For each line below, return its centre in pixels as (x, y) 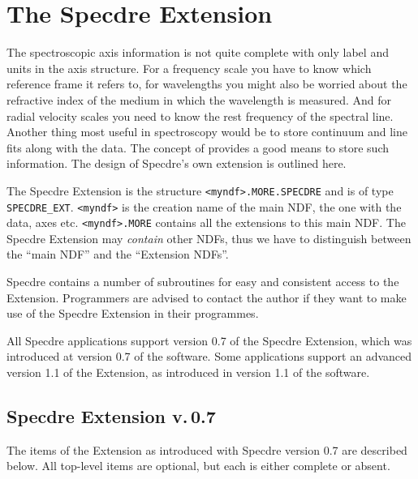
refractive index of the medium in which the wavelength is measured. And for (199, 99)
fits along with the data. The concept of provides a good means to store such (198, 147)
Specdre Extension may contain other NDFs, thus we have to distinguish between (209, 238)
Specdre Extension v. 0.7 (111, 415)
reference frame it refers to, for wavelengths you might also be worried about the (207, 84)
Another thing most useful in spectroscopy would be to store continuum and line (207, 132)
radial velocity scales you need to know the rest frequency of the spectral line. (200, 115)
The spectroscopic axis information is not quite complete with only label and (198, 52)
